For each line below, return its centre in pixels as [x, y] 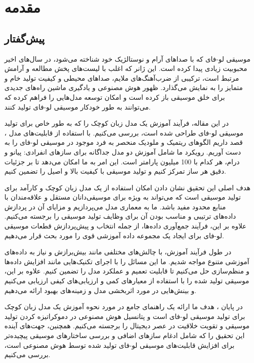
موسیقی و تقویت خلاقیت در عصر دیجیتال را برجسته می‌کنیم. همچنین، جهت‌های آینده [127, 326]
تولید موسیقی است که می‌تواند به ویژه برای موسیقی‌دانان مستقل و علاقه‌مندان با [123, 197]
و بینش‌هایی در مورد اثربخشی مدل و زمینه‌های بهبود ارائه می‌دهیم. [100, 290]
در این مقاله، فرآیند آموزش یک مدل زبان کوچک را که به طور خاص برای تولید [117, 123]
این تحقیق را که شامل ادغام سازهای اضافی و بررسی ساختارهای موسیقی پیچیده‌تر [125, 335]
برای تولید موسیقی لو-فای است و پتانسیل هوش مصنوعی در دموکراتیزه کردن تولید [125, 316]
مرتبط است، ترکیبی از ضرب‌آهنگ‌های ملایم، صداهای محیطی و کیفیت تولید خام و [122, 78]
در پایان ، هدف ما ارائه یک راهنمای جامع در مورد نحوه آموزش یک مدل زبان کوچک [124, 306]
